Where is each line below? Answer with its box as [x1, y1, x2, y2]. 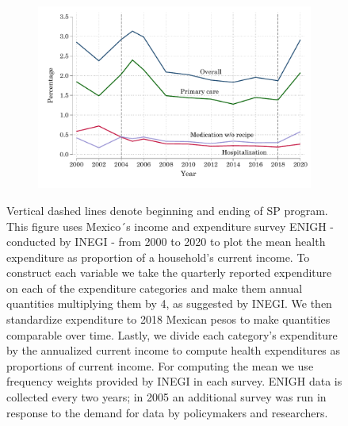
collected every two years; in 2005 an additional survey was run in [6, 389, 327, 405]
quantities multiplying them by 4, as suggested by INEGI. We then [6, 295, 332, 312]
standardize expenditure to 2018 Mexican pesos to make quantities [6, 311, 331, 328]
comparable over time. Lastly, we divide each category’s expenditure [6, 326, 338, 343]
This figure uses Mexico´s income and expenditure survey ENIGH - [6, 217, 334, 234]
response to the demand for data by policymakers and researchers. [6, 404, 328, 420]
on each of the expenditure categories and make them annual [6, 279, 303, 296]
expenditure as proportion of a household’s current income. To [6, 248, 310, 265]
